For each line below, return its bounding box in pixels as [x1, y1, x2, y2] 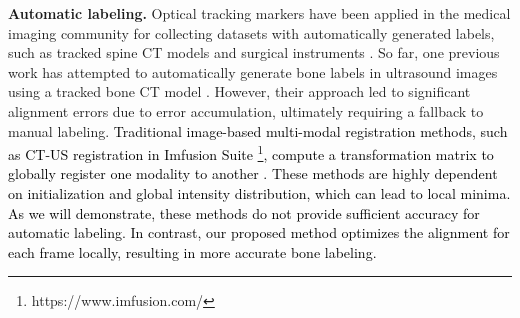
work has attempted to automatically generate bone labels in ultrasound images [8, 61, 498, 82]
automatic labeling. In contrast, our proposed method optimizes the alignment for [8, 222, 510, 243]
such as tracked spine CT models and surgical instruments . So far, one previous [8, 42, 500, 63]
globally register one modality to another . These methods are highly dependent [8, 163, 498, 184]
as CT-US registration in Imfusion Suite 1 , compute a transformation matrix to [8, 141, 494, 164]
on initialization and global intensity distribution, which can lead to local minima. [8, 183, 511, 203]
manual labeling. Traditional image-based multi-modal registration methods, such [8, 120, 508, 141]
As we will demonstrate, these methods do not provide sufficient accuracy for [8, 202, 480, 223]
